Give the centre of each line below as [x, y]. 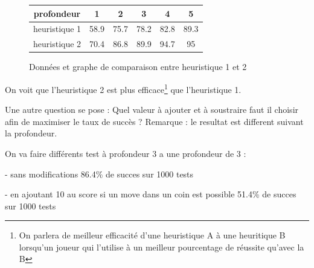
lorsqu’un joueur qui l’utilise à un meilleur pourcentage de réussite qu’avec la [162, 247]
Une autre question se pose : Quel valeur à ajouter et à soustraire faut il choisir [152, 110]
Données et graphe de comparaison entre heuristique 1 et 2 [138, 67]
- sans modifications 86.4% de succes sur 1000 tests [99, 174]
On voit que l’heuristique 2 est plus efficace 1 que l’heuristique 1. [123, 88]
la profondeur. [31, 133]
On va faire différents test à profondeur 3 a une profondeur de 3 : [126, 153]
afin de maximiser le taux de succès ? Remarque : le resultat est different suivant [154, 121]
